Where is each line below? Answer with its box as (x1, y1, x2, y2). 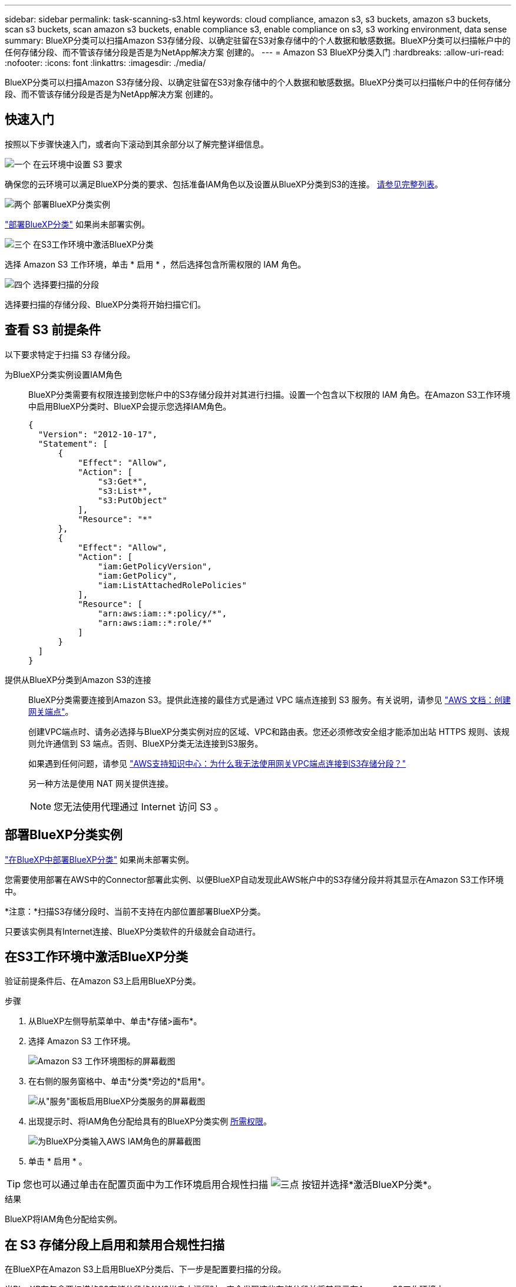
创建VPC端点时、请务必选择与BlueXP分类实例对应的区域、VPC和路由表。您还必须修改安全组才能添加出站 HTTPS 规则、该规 (28, 726, 510, 737)
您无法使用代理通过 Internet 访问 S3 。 (54, 800, 224, 813)
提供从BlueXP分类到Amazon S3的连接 (5, 674, 151, 685)
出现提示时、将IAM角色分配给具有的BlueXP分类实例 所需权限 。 (28, 1116, 272, 1127)
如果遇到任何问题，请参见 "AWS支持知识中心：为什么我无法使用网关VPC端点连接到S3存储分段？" (28, 758, 406, 768)
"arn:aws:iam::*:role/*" (98, 618, 212, 628)
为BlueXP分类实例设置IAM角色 (5, 369, 123, 379)
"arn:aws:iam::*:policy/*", (98, 608, 227, 618)
